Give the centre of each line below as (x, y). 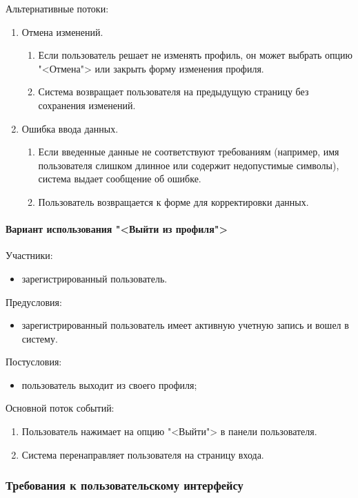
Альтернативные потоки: (57, 8)
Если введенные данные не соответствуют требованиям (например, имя (189, 152)
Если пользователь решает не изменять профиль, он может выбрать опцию (196, 55)
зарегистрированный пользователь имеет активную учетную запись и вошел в (185, 325)
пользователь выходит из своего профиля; (109, 384)
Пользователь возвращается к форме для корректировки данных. (173, 201)
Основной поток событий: (60, 408)
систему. (40, 338)
